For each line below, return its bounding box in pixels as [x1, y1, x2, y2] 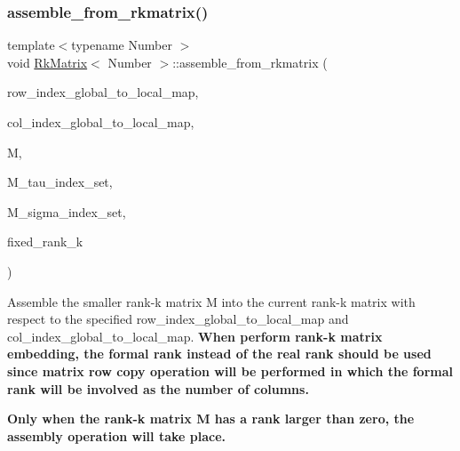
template [7, 36, 55, 54]
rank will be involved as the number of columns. [7, 379, 309, 398]
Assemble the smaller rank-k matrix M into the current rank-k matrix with [7, 292, 416, 310]
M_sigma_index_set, [7, 202, 126, 221]
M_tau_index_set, [7, 173, 113, 191]
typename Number [71, 36, 172, 54]
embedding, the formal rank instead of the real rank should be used [7, 344, 432, 363]
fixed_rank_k [7, 232, 83, 251]
